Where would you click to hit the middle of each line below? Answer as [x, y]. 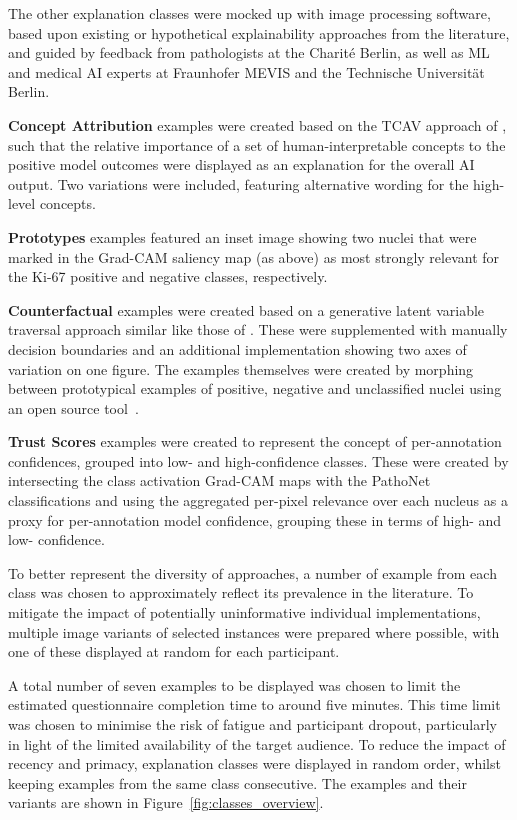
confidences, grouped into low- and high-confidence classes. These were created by [258, 460]
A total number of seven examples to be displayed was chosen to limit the [234, 684]
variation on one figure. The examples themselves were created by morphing [241, 368]
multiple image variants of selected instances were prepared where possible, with [254, 631]
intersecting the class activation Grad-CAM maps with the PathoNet [219, 480]
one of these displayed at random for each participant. [174, 651]
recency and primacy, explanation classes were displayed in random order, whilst [254, 763]
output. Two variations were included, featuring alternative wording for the [238, 183]
